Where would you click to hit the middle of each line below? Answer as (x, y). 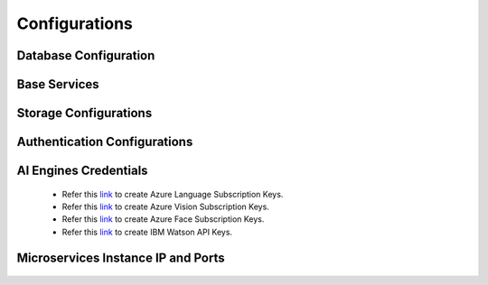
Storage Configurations (84, 113)
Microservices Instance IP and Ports (121, 257)
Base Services (58, 84)
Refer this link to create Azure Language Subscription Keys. (173, 194)
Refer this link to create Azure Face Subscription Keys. (163, 219)
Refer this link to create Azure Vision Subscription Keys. (166, 207)
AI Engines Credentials (82, 171)
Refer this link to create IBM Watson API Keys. (147, 232)
